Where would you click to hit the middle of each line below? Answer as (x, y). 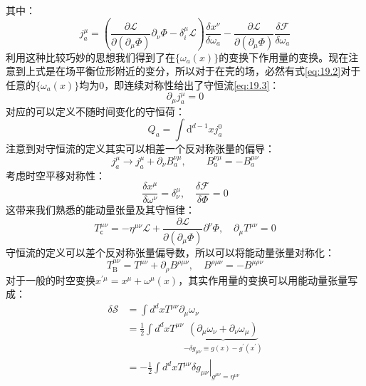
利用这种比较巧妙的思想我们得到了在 (90, 57)
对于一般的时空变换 (51, 280)
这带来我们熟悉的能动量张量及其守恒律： (100, 210)
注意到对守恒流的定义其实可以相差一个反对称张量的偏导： (140, 148)
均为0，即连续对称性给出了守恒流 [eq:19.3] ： (179, 84)
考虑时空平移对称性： (56, 175)
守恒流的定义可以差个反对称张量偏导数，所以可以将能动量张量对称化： (170, 252)
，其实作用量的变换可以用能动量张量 (263, 280)
